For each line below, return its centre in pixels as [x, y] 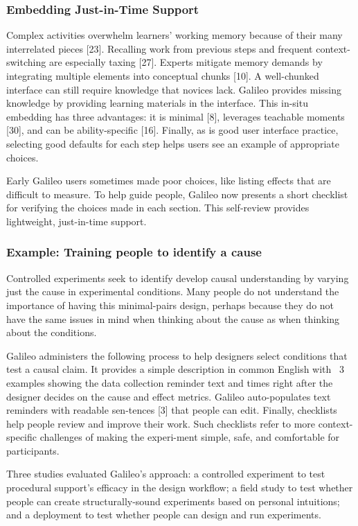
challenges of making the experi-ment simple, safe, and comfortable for [190, 437]
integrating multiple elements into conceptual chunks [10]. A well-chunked [163, 76]
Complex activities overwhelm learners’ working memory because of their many [174, 35]
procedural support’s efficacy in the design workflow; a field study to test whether [180, 488]
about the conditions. [52, 332]
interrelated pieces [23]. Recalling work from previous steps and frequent [160, 48]
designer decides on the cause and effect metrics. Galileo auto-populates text [169, 396]
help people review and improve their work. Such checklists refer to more [161, 423]
